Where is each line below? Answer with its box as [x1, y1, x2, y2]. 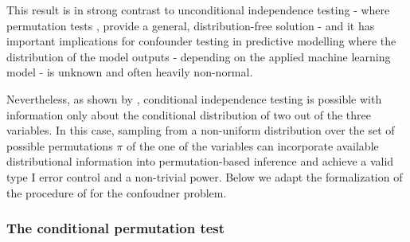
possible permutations [6, 137, 113, 154]
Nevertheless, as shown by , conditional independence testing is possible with [6, 90, 382, 107]
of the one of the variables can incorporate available [126, 137, 379, 154]
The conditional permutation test [6, 218, 225, 238]
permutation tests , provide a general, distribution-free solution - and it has [6, 17, 375, 33]
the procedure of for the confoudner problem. [6, 184, 227, 201]
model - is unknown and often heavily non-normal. [6, 64, 253, 80]
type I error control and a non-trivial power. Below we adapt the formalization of [6, 168, 403, 185]
